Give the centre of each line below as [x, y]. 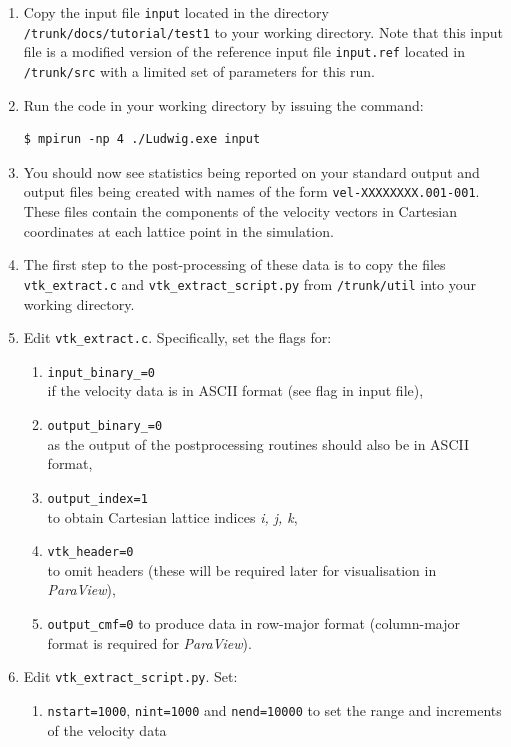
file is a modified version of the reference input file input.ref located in [244, 51]
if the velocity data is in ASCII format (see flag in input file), [235, 390]
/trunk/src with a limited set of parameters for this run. [199, 70]
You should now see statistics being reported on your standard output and [251, 171]
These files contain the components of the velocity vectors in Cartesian [240, 211]
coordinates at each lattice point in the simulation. [178, 230]
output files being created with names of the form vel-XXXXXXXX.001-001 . [251, 191]
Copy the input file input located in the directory [176, 12]
